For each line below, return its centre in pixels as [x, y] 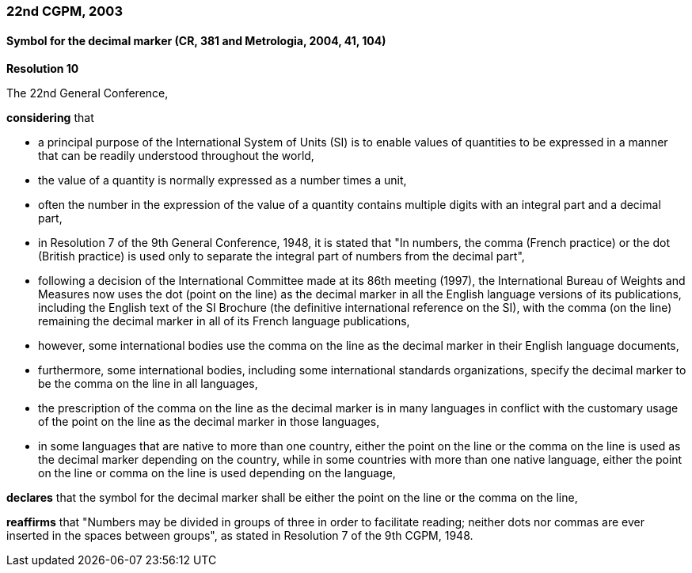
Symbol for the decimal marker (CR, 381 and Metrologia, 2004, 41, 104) [196, 40]
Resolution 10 [43, 69]
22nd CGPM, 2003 [65, 11]
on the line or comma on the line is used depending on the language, [217, 473]
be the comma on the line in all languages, [148, 384]
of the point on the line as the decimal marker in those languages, [209, 422]
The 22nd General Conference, [87, 93]
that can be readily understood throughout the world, [176, 156]
